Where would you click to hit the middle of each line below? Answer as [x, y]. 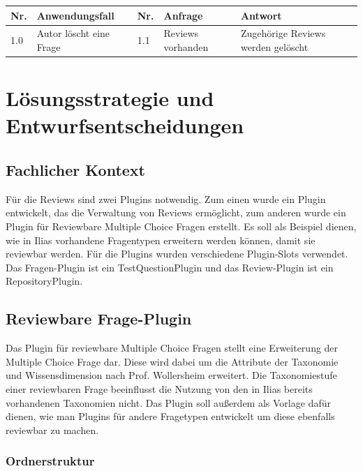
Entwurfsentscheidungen [125, 125]
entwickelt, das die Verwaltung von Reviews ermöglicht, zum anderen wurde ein [176, 212]
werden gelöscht [274, 46]
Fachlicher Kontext [76, 169]
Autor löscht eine [73, 33]
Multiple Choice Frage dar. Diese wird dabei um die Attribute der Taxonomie [172, 361]
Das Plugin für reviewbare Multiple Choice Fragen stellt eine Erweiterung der [172, 348]
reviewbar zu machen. [52, 429]
